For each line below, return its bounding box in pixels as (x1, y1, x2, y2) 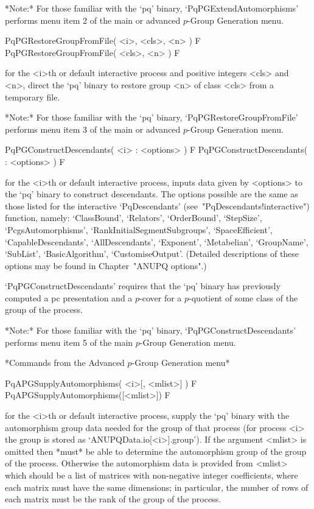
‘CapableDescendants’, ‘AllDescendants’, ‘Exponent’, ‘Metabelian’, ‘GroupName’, (5, 235, 309, 248)
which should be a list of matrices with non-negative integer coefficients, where (5, 469, 298, 481)
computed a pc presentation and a (5, 291, 133, 304)
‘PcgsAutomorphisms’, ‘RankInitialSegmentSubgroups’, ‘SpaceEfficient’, (5, 223, 273, 236)
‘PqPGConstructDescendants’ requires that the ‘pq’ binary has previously (5, 279, 281, 292)
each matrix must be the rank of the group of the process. (5, 493, 222, 505)
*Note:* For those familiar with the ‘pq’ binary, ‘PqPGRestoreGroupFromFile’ (5, 111, 298, 124)
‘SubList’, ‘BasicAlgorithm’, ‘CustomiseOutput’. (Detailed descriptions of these (5, 247, 299, 260)
